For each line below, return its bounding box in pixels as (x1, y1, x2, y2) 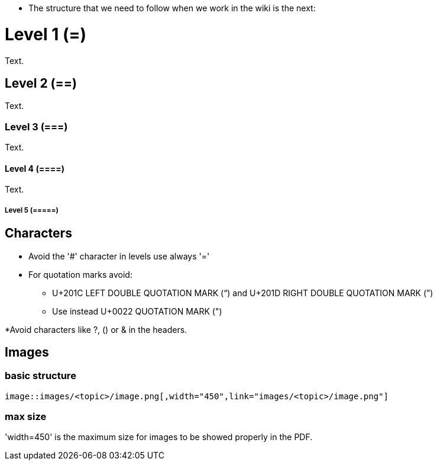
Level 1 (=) (5, 24, 87, 44)
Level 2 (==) (5, 75, 77, 91)
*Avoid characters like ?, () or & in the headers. (5, 324, 187, 335)
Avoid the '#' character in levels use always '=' (28, 251, 210, 261)
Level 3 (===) (5, 120, 68, 133)
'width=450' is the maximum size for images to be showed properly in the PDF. (5, 432, 313, 442)
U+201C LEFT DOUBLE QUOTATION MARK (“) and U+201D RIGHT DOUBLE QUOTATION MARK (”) (52, 287, 433, 298)
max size (5, 411, 47, 423)
